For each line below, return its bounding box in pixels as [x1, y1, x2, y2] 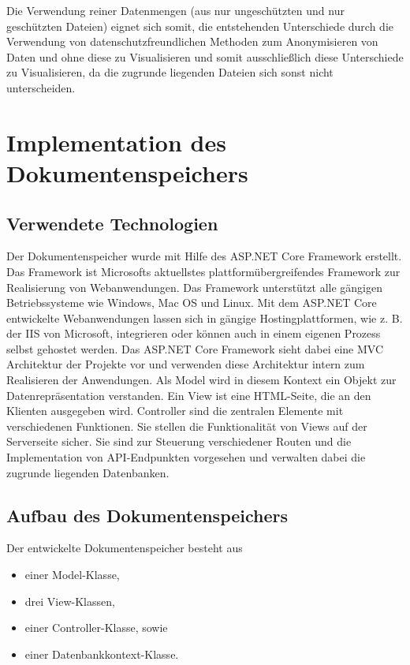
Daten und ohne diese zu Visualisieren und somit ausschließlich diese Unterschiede [6, 48, 404, 65]
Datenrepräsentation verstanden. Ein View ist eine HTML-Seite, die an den [6, 387, 371, 403]
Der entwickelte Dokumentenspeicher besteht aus [6, 540, 243, 556]
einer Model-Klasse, [24, 566, 120, 583]
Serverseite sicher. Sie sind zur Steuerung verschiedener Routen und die [6, 433, 352, 450]
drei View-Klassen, [24, 592, 115, 609]
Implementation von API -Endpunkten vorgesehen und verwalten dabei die [6, 449, 366, 465]
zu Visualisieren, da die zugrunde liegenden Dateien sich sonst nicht [6, 64, 334, 80]
